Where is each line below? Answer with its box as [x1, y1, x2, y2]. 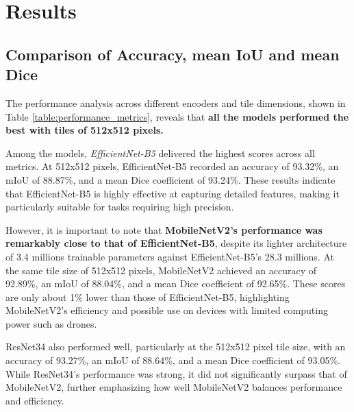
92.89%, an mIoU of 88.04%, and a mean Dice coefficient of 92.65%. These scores [5, 276, 346, 291]
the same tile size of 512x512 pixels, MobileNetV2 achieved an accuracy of [5, 263, 317, 277]
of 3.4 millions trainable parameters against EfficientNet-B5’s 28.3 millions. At [5, 249, 334, 263]
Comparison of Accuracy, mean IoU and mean [5, 43, 340, 64]
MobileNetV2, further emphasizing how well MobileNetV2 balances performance [5, 380, 342, 394]
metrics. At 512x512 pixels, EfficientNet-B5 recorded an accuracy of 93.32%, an [5, 159, 339, 173]
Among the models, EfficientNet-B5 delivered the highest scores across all [5, 145, 315, 160]
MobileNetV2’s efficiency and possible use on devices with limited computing [5, 303, 328, 317]
